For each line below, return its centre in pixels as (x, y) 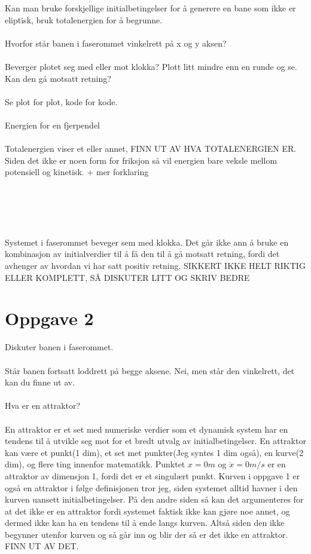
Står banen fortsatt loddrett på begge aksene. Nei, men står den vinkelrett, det (150, 370)
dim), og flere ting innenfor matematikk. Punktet (95, 464)
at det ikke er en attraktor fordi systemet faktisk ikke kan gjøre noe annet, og (147, 511)
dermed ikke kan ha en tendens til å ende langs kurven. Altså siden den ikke (145, 523)
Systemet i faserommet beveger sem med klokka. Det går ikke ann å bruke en (147, 242)
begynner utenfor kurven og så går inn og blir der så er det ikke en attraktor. (147, 534)
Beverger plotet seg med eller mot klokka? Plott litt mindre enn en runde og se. (151, 66)
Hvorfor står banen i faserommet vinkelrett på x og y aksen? (116, 43)
